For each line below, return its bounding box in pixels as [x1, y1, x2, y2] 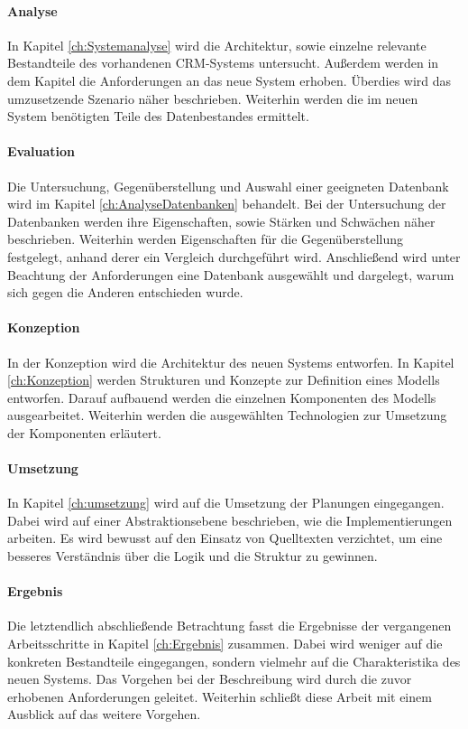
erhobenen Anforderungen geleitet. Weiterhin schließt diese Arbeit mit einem [7, 687, 432, 706]
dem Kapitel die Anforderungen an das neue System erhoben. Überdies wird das [7, 70, 452, 89]
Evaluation [7, 142, 75, 161]
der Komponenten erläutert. [7, 423, 161, 442]
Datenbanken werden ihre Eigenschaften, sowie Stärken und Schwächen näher [7, 211, 436, 230]
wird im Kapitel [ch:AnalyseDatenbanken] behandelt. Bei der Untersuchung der [7, 194, 446, 213]
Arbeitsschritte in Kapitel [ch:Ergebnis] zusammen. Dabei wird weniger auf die [7, 634, 443, 653]
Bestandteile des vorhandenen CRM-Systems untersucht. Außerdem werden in [7, 53, 439, 72]
